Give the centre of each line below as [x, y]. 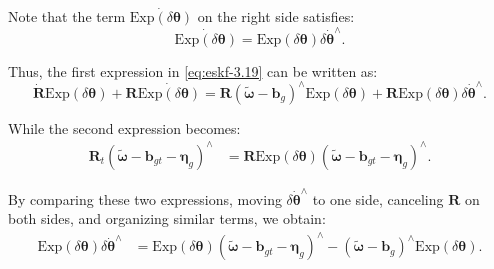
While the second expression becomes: [124, 127]
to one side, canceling [378, 198]
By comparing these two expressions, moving [145, 198]
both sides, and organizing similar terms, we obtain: [167, 218]
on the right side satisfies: [276, 16]
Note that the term [67, 16]
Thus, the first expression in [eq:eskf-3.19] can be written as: [193, 70]
